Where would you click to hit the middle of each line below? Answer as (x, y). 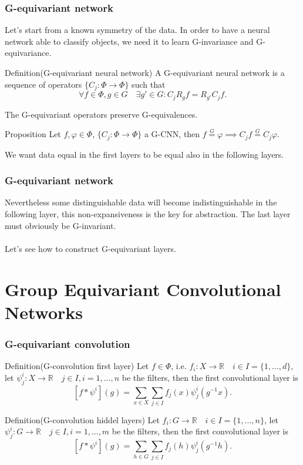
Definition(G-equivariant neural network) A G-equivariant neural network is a (145, 72)
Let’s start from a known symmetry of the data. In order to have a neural (137, 30)
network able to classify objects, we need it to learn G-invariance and (129, 41)
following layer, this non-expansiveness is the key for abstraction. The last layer (148, 213)
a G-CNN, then (172, 134)
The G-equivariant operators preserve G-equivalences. (101, 114)
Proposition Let (33, 134)
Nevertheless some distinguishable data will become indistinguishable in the (141, 202)
